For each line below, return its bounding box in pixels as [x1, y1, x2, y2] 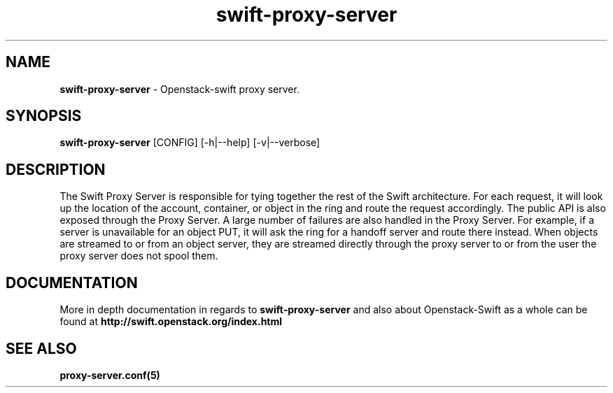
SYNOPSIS [6, 107, 82, 125]
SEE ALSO [6, 339, 77, 357]
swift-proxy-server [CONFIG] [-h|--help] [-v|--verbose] [59, 136, 320, 149]
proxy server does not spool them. [59, 250, 218, 262]
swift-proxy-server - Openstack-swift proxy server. [59, 83, 300, 95]
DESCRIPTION [6, 160, 106, 178]
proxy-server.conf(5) [59, 369, 160, 381]
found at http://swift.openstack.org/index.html [59, 315, 283, 328]
